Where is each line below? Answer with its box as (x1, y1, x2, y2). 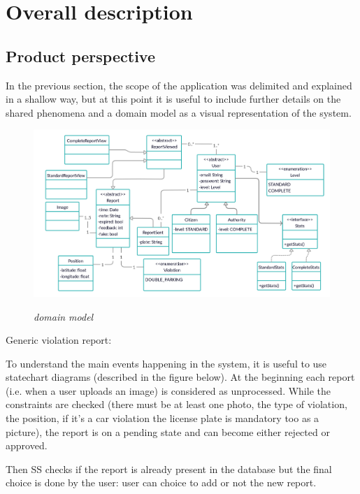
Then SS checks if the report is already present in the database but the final (6, 461, 332, 476)
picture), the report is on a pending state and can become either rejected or (6, 424, 330, 439)
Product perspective (6, 45, 155, 66)
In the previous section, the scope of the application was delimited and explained (6, 78, 352, 92)
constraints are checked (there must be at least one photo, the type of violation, (6, 397, 347, 412)
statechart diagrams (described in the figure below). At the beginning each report (6, 370, 355, 384)
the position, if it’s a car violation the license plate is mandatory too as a (6, 411, 319, 426)
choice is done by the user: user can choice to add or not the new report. (6, 475, 317, 490)
